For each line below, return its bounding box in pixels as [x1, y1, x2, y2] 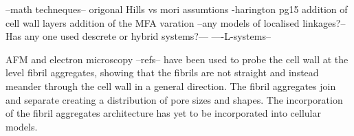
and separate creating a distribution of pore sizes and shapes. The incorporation [5, 92, 343, 106]
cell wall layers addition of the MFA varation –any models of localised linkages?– [5, 15, 346, 30]
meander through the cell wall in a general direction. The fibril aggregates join [5, 78, 336, 93]
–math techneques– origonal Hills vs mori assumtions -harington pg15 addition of [5, 2, 348, 16]
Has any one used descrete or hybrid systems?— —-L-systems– [5, 29, 271, 43]
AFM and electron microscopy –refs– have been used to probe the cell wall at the [5, 52, 349, 66]
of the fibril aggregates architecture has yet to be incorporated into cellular [5, 106, 321, 120]
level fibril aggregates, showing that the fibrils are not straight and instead [5, 65, 319, 80]
